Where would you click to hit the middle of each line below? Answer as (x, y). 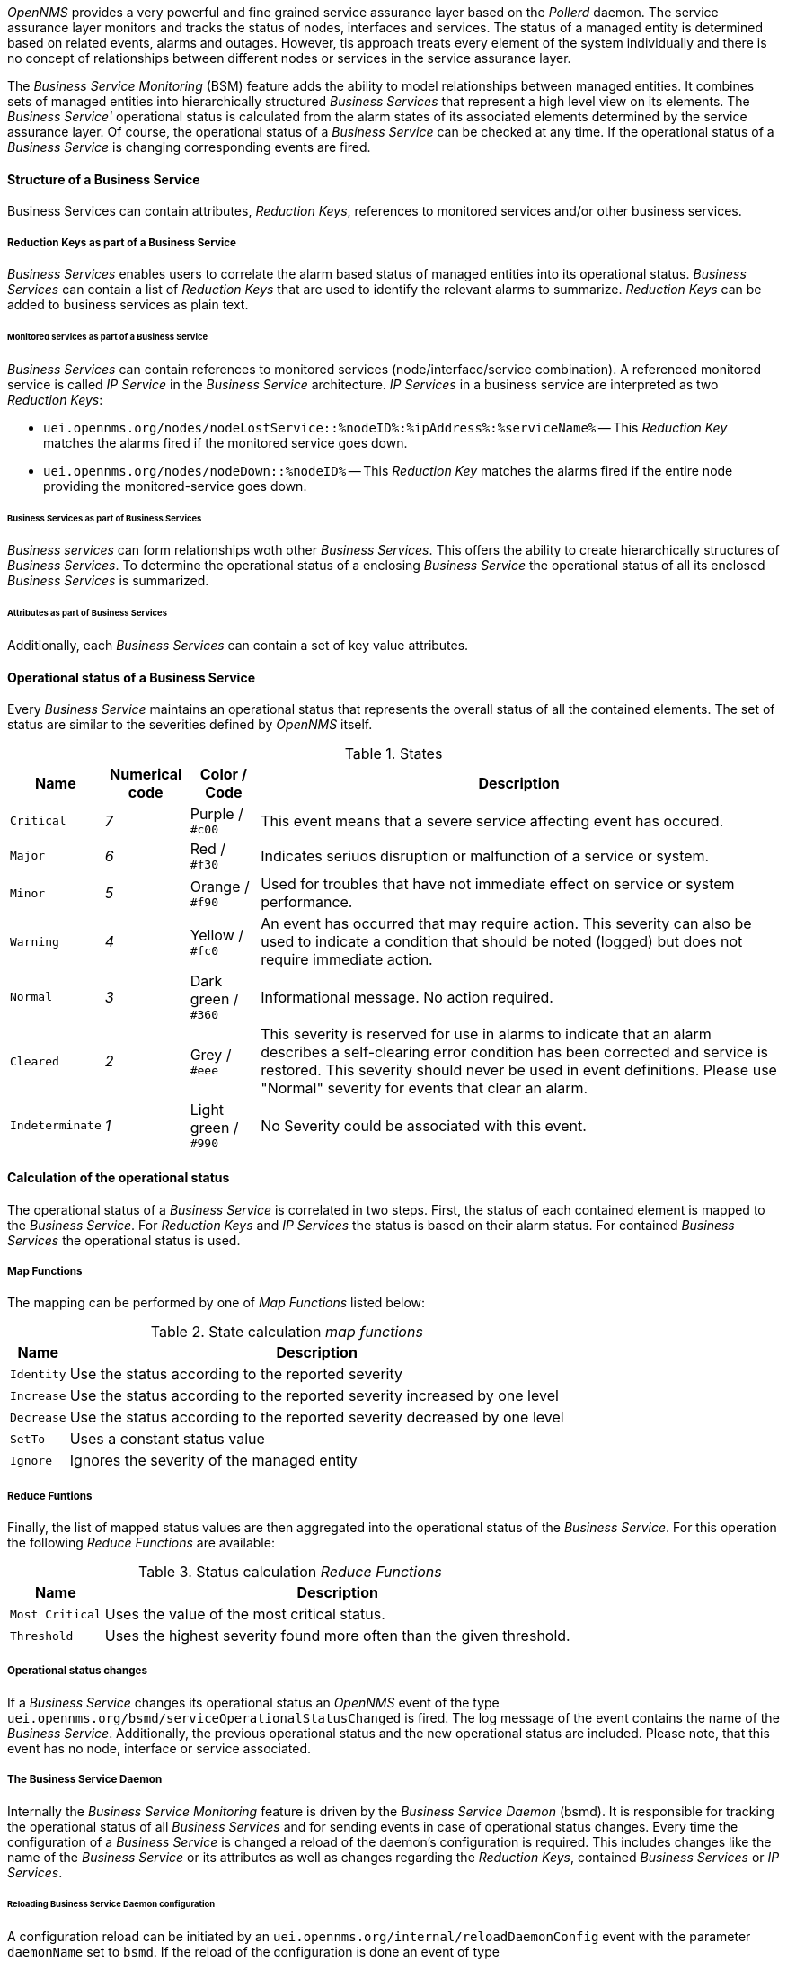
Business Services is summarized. (108, 581)
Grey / (211, 1054)
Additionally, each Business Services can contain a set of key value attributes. (238, 646)
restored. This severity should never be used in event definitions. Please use (519, 1070)
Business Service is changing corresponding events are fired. (189, 147)
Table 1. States (393, 754)
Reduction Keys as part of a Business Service (122, 242)
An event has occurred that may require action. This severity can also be (506, 924)
